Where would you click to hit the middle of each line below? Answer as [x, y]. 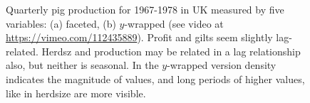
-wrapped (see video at [174, 23]
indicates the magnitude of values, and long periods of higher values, [155, 78]
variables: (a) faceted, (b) [61, 23]
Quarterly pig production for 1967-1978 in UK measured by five [145, 9]
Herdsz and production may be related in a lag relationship [171, 51]
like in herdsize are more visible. [76, 93]
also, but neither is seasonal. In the [82, 65]
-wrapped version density [222, 65]
